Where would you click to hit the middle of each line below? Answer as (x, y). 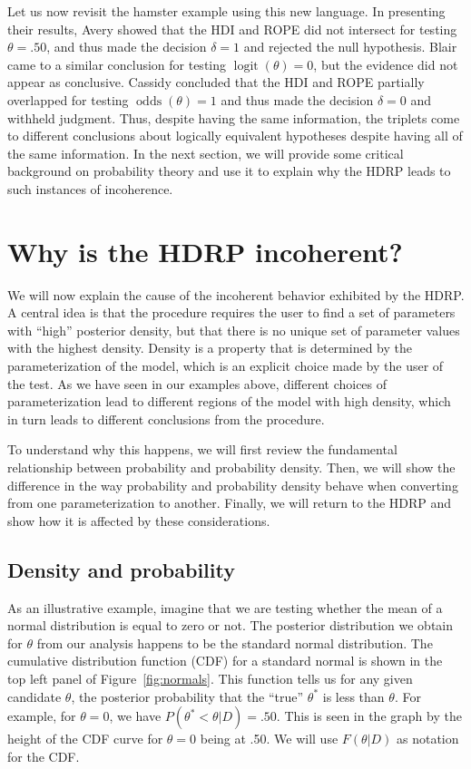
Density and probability (121, 569)
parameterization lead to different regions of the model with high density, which (229, 401)
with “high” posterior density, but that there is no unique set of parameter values (234, 330)
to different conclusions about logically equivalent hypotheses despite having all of (235, 136)
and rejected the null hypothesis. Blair (350, 47)
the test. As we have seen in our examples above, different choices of (197, 383)
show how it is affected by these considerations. (139, 520)
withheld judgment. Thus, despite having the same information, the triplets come (234, 117)
